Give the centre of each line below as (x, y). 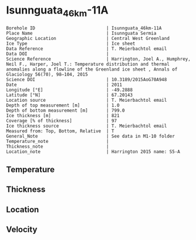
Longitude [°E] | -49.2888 (69, 90)
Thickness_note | (58, 146)
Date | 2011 (64, 85)
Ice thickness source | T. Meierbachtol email (87, 126)
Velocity (22, 230)
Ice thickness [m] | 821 (63, 115)
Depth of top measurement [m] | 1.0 (63, 105)
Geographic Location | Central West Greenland (88, 38)
